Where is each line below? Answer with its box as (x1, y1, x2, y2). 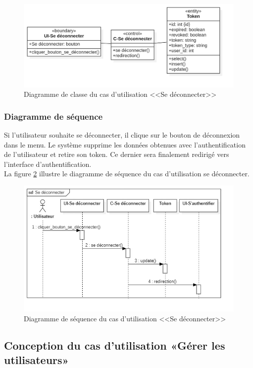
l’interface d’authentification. (4, 158, 92, 169)
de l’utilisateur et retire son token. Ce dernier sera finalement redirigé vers (4, 149, 229, 159)
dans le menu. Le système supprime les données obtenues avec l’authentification (4, 139, 246, 149)
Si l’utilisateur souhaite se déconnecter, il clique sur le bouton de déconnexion (4, 130, 240, 140)
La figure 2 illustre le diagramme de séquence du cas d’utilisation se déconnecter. (4, 168, 250, 179)
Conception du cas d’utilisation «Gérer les (4, 337, 225, 353)
